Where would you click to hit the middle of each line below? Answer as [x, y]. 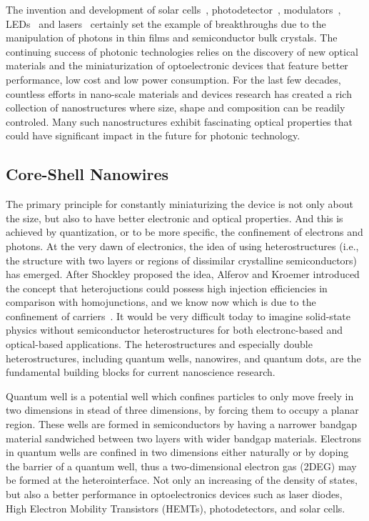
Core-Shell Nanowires [87, 174]
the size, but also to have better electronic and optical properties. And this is [175, 218]
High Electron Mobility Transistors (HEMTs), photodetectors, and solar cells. [176, 508]
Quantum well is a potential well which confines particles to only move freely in [180, 396]
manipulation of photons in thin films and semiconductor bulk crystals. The [172, 38]
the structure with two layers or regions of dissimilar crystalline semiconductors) [182, 260]
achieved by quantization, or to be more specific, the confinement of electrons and [184, 232]
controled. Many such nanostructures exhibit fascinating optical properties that [179, 121]
